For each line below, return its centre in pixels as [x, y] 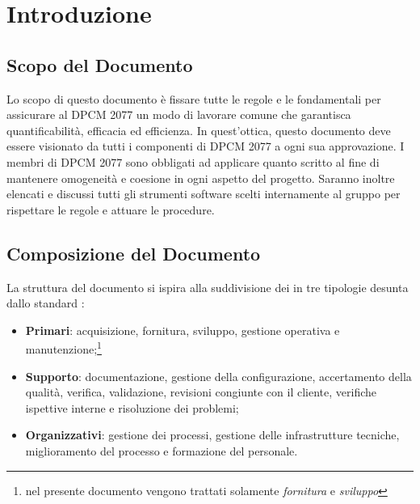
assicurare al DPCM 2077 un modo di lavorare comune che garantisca [179, 114]
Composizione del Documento [134, 253]
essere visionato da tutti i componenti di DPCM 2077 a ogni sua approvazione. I [206, 146]
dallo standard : [46, 303]
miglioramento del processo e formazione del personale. [162, 450]
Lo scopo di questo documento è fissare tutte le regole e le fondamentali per [194, 98]
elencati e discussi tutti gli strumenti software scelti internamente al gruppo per [204, 194]
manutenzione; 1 [63, 347]
